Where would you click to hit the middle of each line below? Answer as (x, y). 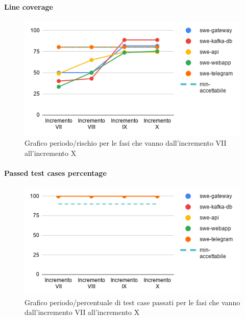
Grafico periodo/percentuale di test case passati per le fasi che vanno (132, 302)
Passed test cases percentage (55, 173)
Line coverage (29, 6)
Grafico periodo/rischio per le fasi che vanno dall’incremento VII (126, 143)
